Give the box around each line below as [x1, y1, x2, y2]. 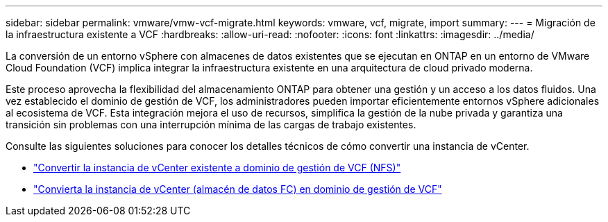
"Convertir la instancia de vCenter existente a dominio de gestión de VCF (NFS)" [33, 162, 401, 173]
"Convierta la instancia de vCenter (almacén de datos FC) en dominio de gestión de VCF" [33, 183, 442, 195]
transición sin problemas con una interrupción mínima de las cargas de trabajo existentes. [6, 119, 416, 130]
